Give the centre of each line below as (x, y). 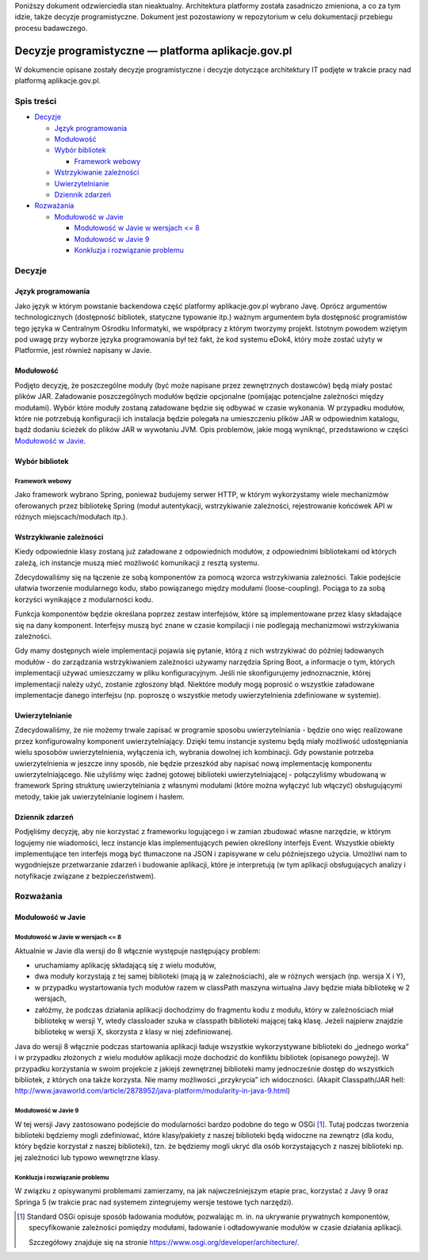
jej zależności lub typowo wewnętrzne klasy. (87, 1157)
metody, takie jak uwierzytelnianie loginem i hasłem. (100, 796)
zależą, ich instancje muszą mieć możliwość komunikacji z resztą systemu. (137, 562)
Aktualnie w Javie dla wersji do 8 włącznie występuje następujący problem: (138, 951)
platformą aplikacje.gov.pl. (58, 81)
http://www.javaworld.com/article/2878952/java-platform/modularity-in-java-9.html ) (153, 1091)
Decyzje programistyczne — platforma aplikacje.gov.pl (153, 50)
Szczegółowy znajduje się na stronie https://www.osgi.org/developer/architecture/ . (164, 1242)
